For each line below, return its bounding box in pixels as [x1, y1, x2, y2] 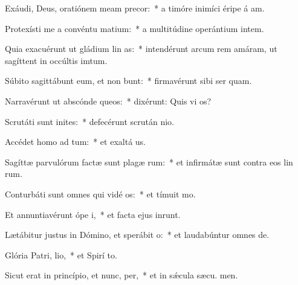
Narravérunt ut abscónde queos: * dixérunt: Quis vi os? [5, 94, 212, 107]
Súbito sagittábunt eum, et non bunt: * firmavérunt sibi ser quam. [5, 74, 252, 87]
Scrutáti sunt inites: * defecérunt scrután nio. [5, 115, 174, 127]
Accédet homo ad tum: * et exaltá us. [5, 135, 146, 148]
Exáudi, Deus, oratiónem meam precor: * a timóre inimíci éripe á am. [5, 2, 265, 14]
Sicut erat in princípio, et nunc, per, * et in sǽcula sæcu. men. [5, 269, 238, 281]
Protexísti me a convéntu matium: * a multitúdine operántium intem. [5, 22, 264, 34]
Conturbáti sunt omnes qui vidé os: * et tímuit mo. [5, 187, 196, 200]
